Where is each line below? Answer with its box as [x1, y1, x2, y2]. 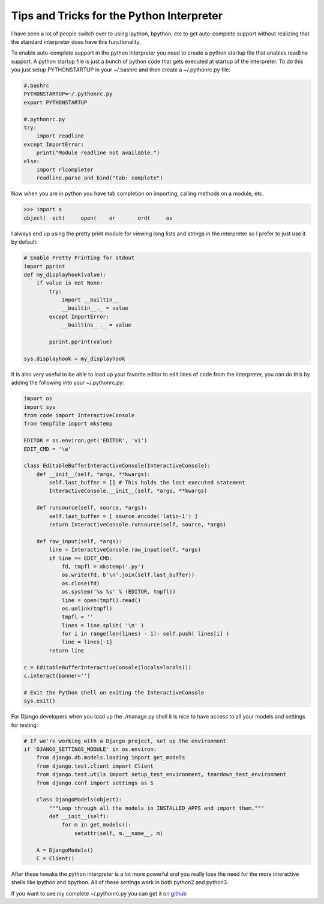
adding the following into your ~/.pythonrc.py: [11, 379, 124, 387]
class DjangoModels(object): [36, 796, 122, 803]
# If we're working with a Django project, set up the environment [23, 737, 227, 744]
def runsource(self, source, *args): [36, 504, 148, 511]
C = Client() [36, 855, 75, 862]
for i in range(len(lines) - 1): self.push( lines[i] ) [61, 630, 230, 637]
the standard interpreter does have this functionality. [11, 38, 141, 45]
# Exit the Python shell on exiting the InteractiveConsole [23, 689, 205, 696]
